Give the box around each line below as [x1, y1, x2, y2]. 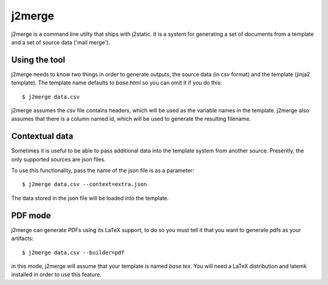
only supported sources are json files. [11, 156, 106, 163]
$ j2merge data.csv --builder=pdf [22, 249, 125, 256]
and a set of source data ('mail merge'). [11, 38, 111, 46]
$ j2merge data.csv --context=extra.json [22, 181, 147, 188]
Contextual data [11, 131, 73, 142]
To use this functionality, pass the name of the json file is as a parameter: [11, 167, 194, 174]
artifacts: [11, 235, 34, 242]
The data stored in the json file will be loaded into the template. [11, 194, 169, 202]
